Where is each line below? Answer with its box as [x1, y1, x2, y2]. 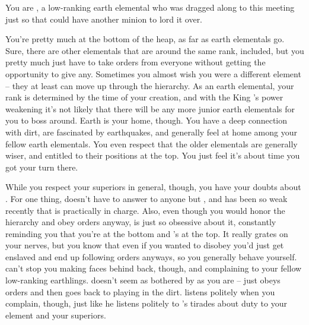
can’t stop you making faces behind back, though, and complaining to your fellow [5, 262, 302, 274]
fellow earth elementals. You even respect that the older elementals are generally [5, 137, 298, 150]
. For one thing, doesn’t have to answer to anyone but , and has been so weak [5, 192, 288, 204]
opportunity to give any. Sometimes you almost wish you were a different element [5, 67, 301, 80]
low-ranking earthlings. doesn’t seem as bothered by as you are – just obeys [5, 274, 281, 286]
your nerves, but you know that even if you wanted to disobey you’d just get [5, 239, 284, 251]
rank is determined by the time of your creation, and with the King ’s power [5, 91, 283, 103]
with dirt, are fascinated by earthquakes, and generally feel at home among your [5, 125, 297, 138]
